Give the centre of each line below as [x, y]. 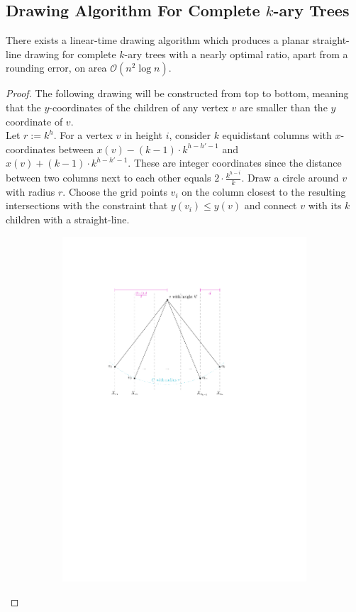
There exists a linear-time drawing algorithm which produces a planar [158, 40]
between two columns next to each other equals [109, 178]
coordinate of [34, 121]
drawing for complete [70, 54]
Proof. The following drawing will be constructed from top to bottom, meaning [177, 93]
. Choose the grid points [115, 191]
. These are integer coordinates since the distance [235, 163]
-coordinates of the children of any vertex [139, 107]
